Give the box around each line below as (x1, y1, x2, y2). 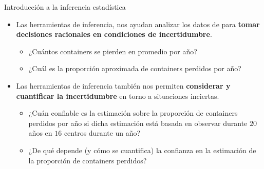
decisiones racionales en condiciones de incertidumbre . (16, 29, 212, 39)
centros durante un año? (64, 128, 141, 138)
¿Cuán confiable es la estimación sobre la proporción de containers (28, 108, 238, 118)
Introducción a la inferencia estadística (4, 2, 126, 12)
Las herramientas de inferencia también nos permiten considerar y (16, 80, 231, 91)
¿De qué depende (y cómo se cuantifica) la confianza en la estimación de (28, 144, 256, 155)
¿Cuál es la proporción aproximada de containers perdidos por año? (28, 63, 241, 74)
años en (28, 128, 52, 138)
